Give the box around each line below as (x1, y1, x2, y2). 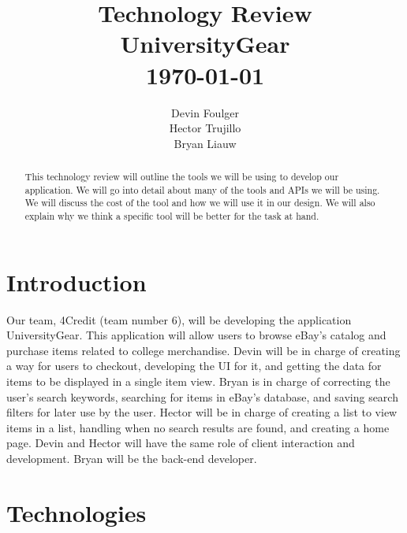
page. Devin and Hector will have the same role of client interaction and (6, 435, 355, 451)
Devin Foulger (170, 104, 239, 120)
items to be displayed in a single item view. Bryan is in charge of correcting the (6, 373, 390, 390)
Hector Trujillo (169, 120, 241, 136)
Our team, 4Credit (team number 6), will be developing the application (6, 311, 352, 328)
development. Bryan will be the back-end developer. (6, 450, 257, 466)
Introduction (6, 265, 147, 298)
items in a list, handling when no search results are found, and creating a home (6, 419, 390, 435)
